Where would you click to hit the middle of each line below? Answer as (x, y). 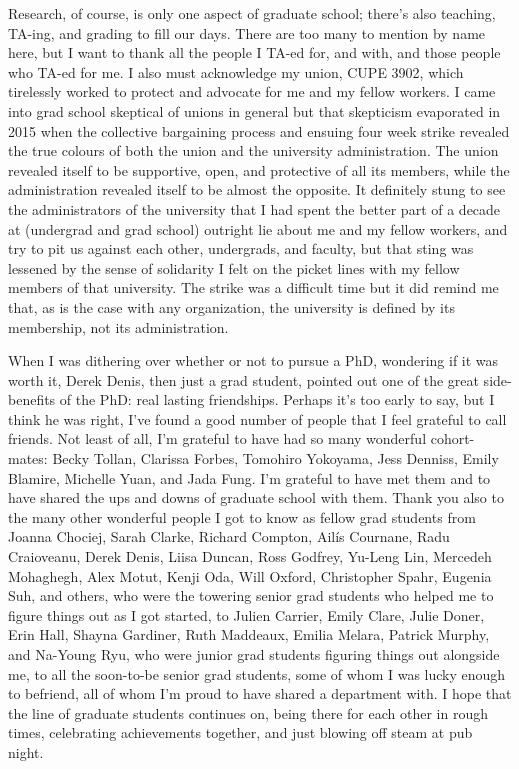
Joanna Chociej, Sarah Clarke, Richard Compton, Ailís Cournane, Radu (229, 536)
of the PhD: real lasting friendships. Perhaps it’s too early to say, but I (277, 399)
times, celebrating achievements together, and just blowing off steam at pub (240, 732)
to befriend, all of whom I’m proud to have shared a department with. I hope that (260, 693)
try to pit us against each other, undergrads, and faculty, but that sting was (241, 248)
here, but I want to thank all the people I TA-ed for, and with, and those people (254, 52)
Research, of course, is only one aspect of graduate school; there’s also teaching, (252, 13)
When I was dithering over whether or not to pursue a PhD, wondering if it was (253, 360)
